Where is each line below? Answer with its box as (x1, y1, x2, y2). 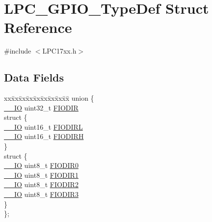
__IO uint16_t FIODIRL (4, 121, 83, 132)
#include (4, 46, 31, 56)
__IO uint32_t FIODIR (4, 102, 79, 112)
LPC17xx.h (42, 46, 77, 56)
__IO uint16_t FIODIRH (4, 131, 84, 141)
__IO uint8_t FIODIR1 (4, 169, 79, 180)
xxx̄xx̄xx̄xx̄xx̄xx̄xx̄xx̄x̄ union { (4, 93, 94, 103)
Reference (4, 17, 72, 37)
